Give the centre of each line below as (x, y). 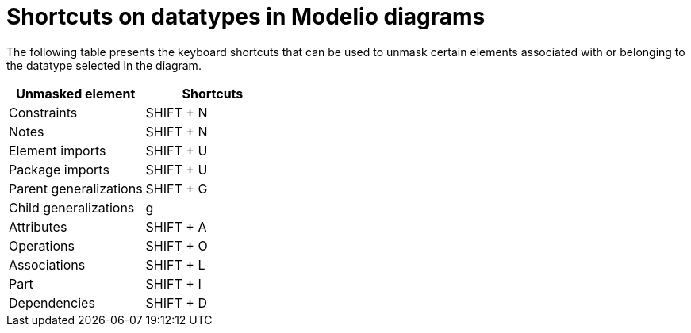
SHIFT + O (177, 245)
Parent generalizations (76, 188)
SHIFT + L (175, 264)
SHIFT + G (177, 188)
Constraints (43, 112)
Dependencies (52, 302)
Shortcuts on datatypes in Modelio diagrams (246, 17)
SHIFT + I (173, 283)
